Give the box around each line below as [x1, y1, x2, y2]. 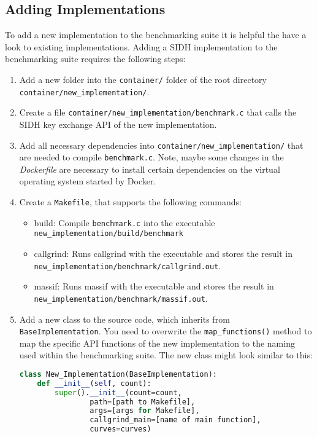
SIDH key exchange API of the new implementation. [19, 117, 217, 130]
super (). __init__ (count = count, [55, 388, 182, 397]
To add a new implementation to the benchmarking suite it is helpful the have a [5, 28, 307, 41]
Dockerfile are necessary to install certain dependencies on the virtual [19, 162, 280, 175]
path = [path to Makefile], [90, 397, 196, 406]
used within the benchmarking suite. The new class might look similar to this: [19, 348, 313, 361]
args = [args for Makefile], [90, 406, 200, 415]
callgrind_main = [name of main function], [90, 415, 261, 425]
